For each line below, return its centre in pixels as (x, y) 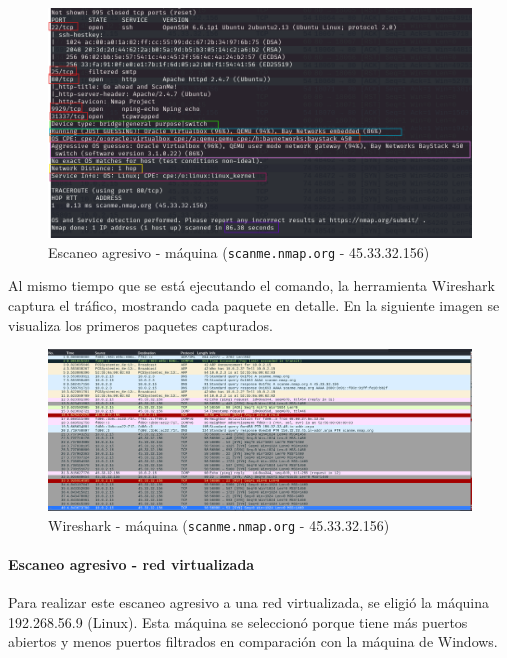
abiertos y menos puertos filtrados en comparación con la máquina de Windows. (253, 641)
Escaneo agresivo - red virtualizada (131, 563)
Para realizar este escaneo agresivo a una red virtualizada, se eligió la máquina (248, 602)
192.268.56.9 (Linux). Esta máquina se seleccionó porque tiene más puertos (238, 621)
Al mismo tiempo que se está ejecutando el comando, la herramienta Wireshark (251, 285)
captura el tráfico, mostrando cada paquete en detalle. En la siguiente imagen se (254, 304)
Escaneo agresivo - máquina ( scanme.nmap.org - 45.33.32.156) (239, 251)
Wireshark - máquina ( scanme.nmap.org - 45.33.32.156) (219, 524)
